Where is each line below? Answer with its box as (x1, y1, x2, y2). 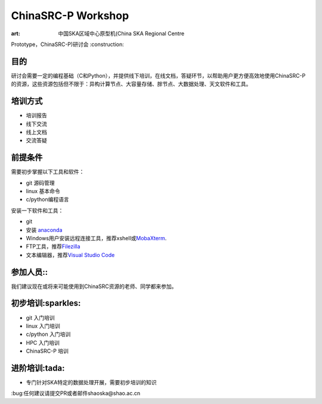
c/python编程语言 (26, 196, 69, 203)
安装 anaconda (26, 226, 63, 233)
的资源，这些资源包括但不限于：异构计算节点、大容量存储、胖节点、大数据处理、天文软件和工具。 (11, 81, 252, 88)
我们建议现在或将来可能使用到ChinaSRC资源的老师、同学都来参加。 (11, 283, 177, 290)
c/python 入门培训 (26, 330, 71, 338)
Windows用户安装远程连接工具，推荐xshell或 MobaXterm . (26, 234, 167, 241)
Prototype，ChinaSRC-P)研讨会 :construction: (11, 41, 125, 48)
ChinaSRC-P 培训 (26, 347, 69, 355)
